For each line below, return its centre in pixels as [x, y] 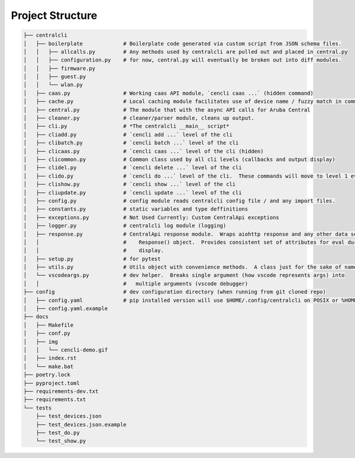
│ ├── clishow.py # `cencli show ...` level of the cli [130, 184]
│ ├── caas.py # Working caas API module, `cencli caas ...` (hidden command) [168, 93]
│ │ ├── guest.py [55, 77]
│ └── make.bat [49, 366]
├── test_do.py [58, 433]
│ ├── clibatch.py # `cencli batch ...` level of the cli [131, 143]
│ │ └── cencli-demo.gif [66, 350]
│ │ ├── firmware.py [59, 68]
